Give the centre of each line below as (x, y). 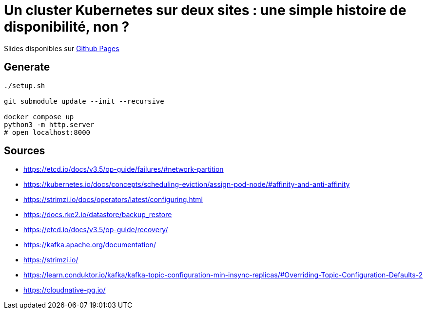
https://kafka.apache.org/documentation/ (90, 245)
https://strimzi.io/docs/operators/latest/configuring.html (113, 200)
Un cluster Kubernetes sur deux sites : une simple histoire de (205, 10)
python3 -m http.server (49, 124)
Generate (27, 67)
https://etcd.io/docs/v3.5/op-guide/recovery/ (96, 230)
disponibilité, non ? (67, 27)
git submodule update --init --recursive (84, 101)
